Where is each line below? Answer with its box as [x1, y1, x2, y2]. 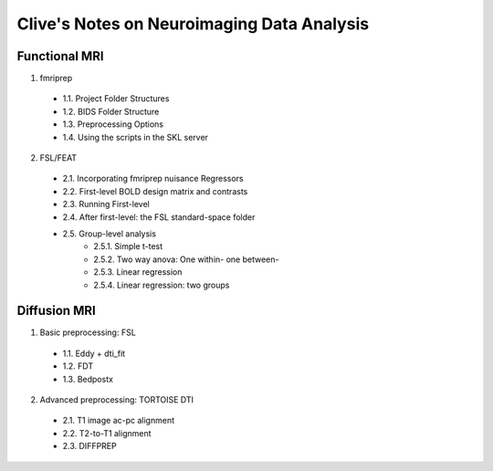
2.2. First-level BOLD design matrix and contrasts [62, 185, 248, 196]
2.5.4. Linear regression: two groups [93, 279, 230, 290]
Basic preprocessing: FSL [39, 327, 136, 338]
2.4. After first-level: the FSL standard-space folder [62, 211, 256, 223]
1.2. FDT [62, 361, 94, 372]
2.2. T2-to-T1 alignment [62, 427, 152, 438]
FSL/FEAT [39, 152, 78, 163]
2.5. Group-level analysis [62, 228, 157, 239]
